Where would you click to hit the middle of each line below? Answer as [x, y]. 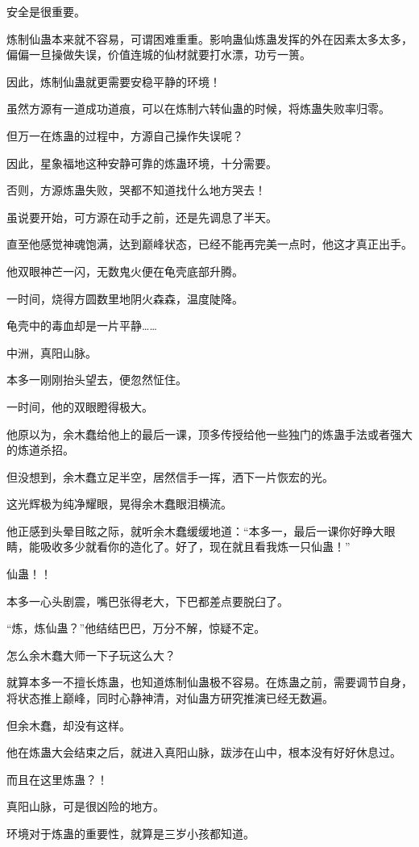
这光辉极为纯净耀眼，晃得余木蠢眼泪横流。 [119, 504]
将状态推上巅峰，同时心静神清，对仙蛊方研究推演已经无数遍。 [170, 698]
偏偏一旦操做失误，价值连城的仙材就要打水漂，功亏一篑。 [159, 54]
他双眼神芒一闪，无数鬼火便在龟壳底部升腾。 [125, 271]
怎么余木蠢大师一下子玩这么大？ [91, 655]
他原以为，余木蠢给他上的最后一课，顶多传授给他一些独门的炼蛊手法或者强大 [209, 434]
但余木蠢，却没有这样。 [68, 725]
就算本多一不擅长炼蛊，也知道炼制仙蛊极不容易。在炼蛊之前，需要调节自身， [209, 682]
